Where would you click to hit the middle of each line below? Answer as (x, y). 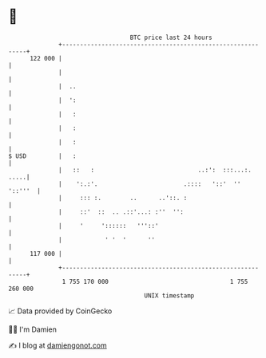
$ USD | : (43, 156)
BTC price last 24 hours (171, 37)
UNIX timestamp (169, 295)
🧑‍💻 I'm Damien (33, 329)
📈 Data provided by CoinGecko (60, 311)
